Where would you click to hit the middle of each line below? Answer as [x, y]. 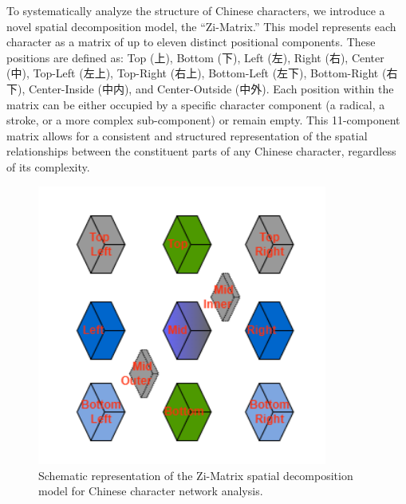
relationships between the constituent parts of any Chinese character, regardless [201, 151]
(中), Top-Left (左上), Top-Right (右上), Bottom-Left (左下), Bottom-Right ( [197, 73]
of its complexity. [48, 166]
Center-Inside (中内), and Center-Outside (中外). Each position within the [211, 88]
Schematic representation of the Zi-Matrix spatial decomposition [196, 475]
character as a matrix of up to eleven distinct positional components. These [191, 42]
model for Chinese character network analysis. [151, 491]
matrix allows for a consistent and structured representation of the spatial [187, 135]
